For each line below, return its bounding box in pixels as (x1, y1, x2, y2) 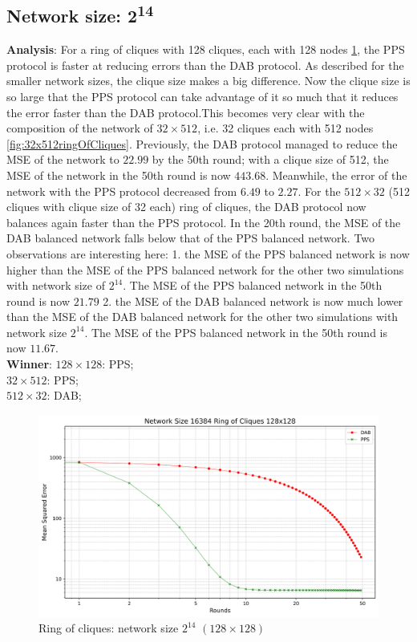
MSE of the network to (6, 151, 119, 168)
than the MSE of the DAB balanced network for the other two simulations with (6, 308, 399, 325)
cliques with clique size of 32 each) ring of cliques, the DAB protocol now (6, 198, 366, 215)
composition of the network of (6, 120, 153, 136)
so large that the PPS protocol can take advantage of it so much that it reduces (6, 87, 399, 104)
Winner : (6, 356, 52, 372)
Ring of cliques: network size (38, 620, 179, 636)
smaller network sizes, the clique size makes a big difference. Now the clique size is (6, 72, 411, 89)
